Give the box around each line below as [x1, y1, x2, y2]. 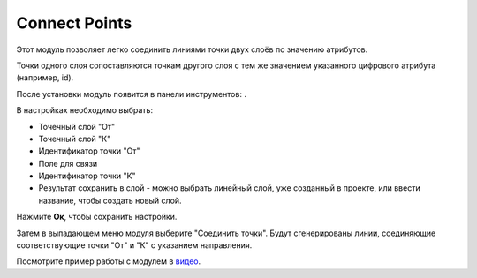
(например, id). [16, 72, 74, 83]
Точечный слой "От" [38, 121, 116, 131]
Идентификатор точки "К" [38, 170, 136, 181]
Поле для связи [38, 158, 98, 169]
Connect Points [16, 13, 132, 33]
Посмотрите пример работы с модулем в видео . [16, 256, 201, 267]
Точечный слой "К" [38, 133, 111, 144]
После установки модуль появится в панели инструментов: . [16, 88, 247, 99]
